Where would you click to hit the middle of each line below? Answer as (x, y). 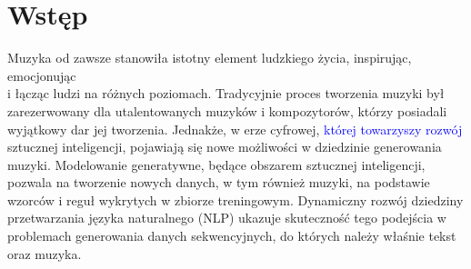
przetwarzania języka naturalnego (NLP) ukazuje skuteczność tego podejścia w (227, 218)
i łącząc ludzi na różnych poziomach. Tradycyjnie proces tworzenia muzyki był (226, 93)
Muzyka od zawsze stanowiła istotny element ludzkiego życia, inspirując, (210, 58)
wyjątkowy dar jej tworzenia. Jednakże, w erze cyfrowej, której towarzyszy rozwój (235, 129)
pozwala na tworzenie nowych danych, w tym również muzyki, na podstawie (219, 182)
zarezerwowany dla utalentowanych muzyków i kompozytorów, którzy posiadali (227, 110)
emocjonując (42, 75)
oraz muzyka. (45, 253)
